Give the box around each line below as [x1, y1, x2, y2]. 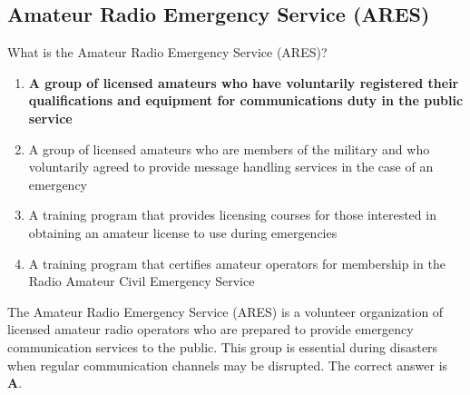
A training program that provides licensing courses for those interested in [28, 205, 436, 224]
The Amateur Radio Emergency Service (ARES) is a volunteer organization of [7, 301, 444, 321]
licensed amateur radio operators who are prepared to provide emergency [7, 320, 414, 339]
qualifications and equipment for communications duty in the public [28, 91, 464, 110]
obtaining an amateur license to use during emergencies [28, 222, 338, 242]
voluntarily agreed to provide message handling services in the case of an [28, 157, 434, 176]
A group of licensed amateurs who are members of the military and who [28, 139, 430, 158]
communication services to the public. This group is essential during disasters [7, 337, 438, 356]
